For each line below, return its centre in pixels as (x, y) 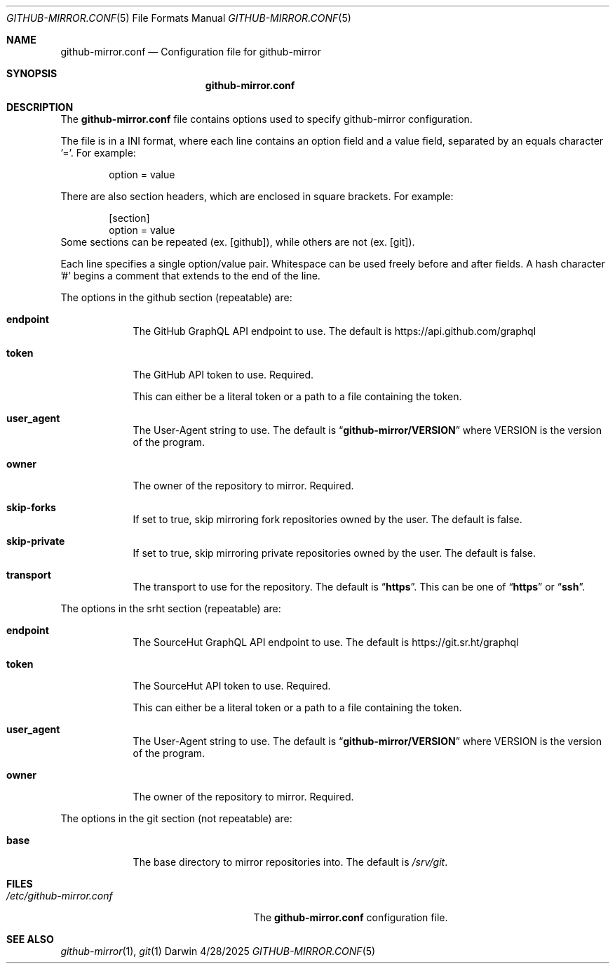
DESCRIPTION (40, 107)
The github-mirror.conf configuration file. (351, 917)
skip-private (36, 541)
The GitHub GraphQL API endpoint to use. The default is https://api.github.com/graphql (334, 331)
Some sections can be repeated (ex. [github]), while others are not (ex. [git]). (238, 242)
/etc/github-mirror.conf (60, 896)
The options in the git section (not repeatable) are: (176, 818)
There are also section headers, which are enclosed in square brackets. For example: (257, 196)
